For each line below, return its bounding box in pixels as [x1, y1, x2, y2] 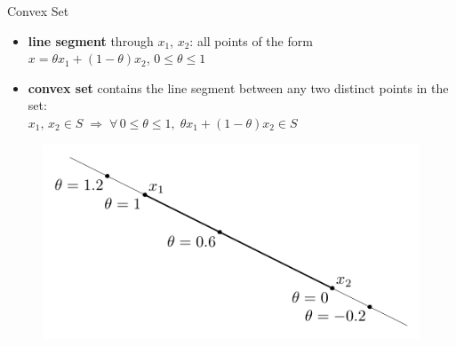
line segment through [28, 31, 154, 50]
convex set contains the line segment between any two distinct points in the [28, 78, 449, 97]
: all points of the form [189, 31, 313, 50]
